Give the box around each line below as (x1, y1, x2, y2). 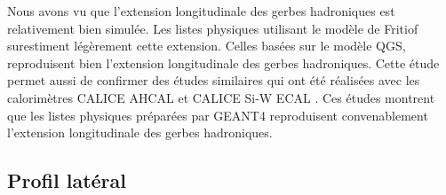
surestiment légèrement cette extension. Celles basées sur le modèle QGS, (7, 36, 406, 55)
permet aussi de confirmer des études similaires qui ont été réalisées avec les (7, 71, 420, 90)
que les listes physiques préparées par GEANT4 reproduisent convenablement (7, 105, 428, 124)
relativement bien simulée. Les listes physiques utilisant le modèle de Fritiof (7, 19, 418, 37)
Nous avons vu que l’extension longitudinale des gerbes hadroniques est (7, 2, 395, 19)
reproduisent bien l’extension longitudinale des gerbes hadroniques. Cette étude (7, 53, 440, 72)
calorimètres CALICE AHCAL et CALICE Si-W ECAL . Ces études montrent (7, 88, 435, 106)
